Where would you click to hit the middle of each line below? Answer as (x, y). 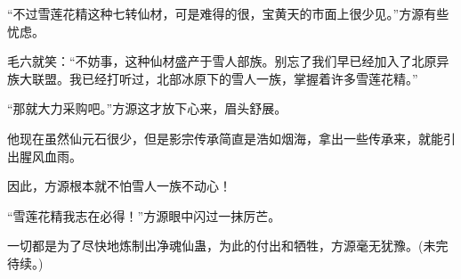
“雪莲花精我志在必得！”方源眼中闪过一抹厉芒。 (144, 215)
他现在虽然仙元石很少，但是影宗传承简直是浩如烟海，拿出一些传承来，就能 (225, 138)
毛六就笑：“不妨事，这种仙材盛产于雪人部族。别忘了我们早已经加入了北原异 (228, 61)
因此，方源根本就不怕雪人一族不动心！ (119, 186)
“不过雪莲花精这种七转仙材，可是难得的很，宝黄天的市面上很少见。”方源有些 (228, 13)
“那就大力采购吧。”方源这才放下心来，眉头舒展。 (147, 108)
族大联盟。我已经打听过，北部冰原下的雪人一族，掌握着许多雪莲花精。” (213, 78)
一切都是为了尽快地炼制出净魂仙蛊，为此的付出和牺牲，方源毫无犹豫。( (215, 246)
